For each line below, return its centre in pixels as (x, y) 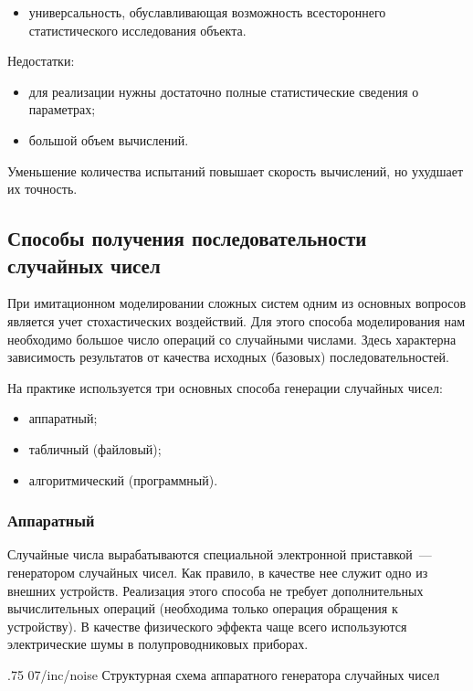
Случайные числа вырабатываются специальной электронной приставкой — (220, 554)
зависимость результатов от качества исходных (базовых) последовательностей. (228, 357)
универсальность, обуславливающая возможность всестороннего (207, 12)
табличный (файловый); (95, 448)
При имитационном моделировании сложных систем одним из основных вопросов (237, 303)
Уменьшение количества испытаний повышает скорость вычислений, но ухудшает (236, 170)
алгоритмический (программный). (123, 479)
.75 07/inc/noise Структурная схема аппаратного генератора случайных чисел (224, 674)
